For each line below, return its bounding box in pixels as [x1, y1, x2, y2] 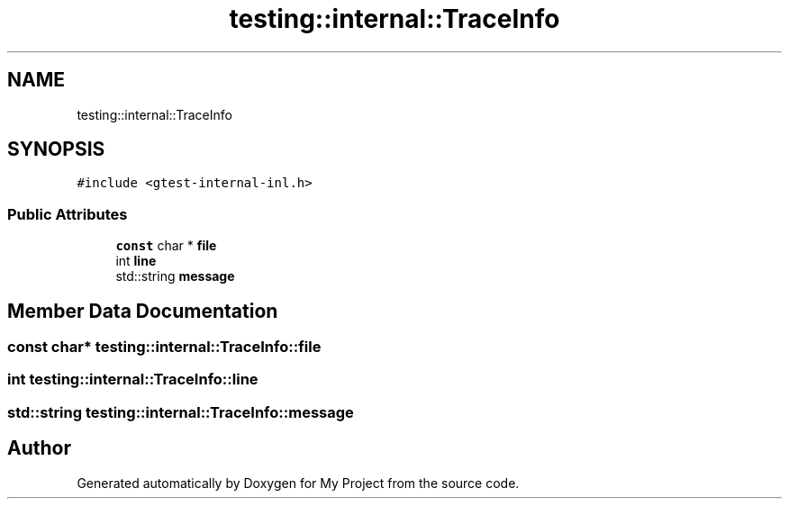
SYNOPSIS [7, 138, 105, 161]
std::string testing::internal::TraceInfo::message [7, 402, 354, 421]
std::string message [115, 268, 235, 285]
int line [115, 253, 157, 269]
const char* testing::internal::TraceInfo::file [7, 338, 322, 357]
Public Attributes [7, 204, 128, 223]
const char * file [115, 238, 217, 254]
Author [7, 437, 71, 460]
